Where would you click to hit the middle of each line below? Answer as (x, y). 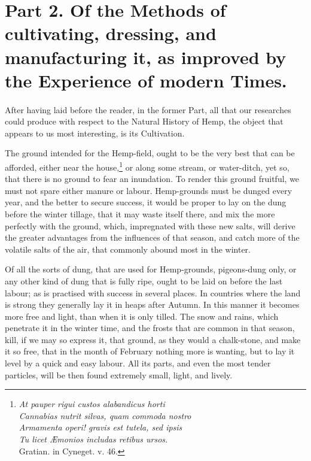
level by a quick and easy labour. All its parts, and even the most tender (138, 363)
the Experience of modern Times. (146, 80)
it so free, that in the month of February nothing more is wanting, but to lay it (150, 351)
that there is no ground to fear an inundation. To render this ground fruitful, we (152, 179)
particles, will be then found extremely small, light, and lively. (119, 374)
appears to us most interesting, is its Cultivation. (95, 133)
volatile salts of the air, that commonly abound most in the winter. (128, 249)
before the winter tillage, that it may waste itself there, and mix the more (140, 213)
